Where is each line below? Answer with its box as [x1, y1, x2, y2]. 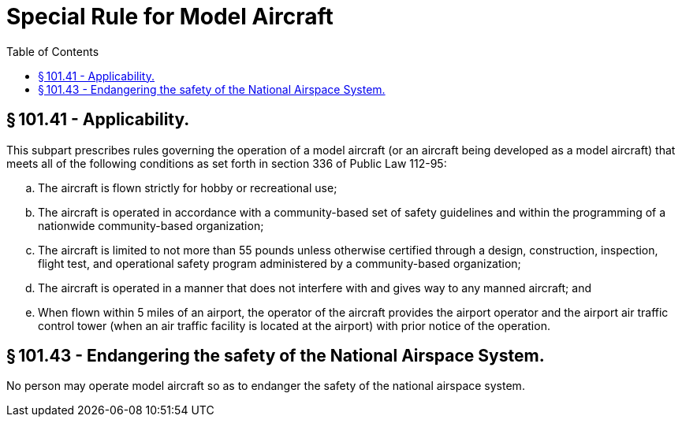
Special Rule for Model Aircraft [6, 3, 334, 30]
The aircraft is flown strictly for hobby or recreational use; [38, 180, 337, 195]
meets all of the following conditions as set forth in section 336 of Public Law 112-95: [6, 156, 447, 170]
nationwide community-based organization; [38, 218, 264, 232]
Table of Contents [6, 44, 99, 58]
